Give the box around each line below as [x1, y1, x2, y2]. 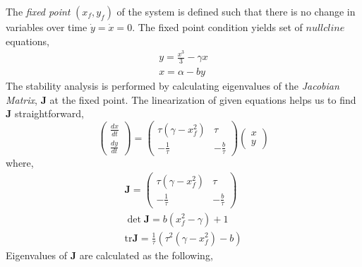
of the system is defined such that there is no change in [116, 4, 356, 18]
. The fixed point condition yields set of [132, 20, 303, 34]
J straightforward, [6, 106, 84, 121]
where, [6, 155, 34, 170]
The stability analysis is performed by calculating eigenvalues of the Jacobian [6, 78, 339, 93]
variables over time [6, 20, 88, 34]
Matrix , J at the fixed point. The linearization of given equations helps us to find [6, 92, 356, 107]
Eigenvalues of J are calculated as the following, [6, 247, 213, 262]
